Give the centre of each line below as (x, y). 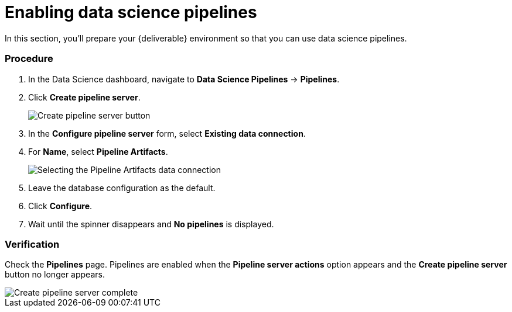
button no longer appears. (55, 275)
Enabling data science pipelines (131, 12)
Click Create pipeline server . (84, 97)
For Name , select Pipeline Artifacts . (98, 151)
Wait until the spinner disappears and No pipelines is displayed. (151, 224)
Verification (32, 244)
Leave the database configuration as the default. (122, 188)
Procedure (29, 59)
